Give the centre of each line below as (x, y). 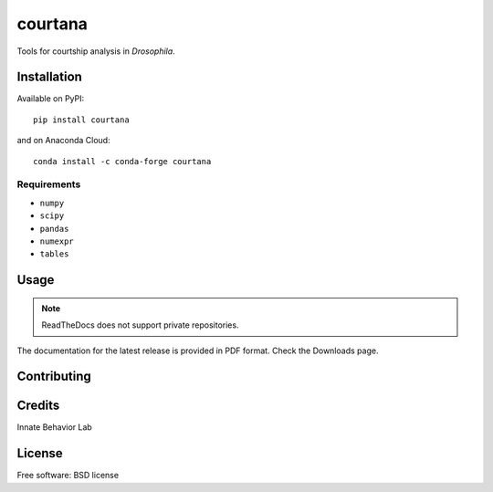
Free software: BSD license (68, 476)
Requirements (49, 184)
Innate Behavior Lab (55, 427)
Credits (38, 406)
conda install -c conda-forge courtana (122, 161)
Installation (49, 77)
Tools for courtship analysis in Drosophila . (96, 51)
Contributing (54, 377)
